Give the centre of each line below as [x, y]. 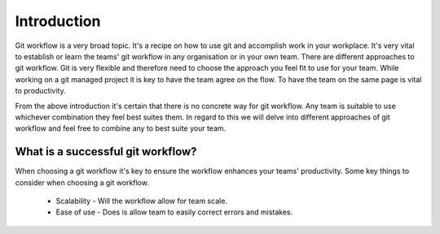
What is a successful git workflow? [106, 152]
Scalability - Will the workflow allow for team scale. [142, 201]
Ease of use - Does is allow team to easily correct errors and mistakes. [174, 212]
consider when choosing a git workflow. [82, 182]
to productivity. [40, 91]
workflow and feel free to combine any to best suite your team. [121, 128]
